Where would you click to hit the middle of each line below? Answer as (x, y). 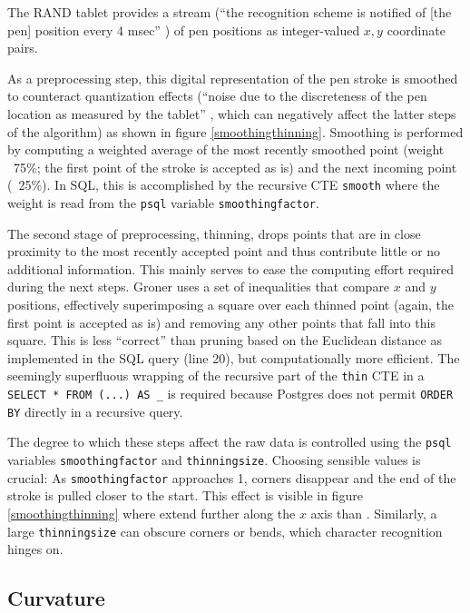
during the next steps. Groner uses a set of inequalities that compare (199, 287)
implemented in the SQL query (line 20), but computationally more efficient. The (234, 357)
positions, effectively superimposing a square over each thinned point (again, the (231, 305)
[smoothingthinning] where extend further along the (152, 513)
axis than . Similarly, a (374, 513)
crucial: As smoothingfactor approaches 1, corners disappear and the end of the (232, 477)
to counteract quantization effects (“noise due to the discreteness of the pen (217, 96)
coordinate (416, 30)
